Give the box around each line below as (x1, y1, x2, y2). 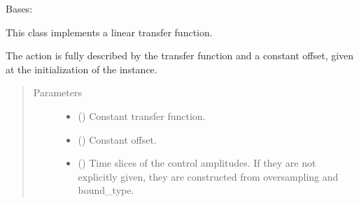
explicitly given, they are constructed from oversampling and (78, 169, 339, 183)
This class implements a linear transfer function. (6, 24, 213, 39)
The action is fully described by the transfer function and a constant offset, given (6, 48, 354, 63)
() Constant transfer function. (78, 108, 206, 123)
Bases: (6, 1, 33, 15)
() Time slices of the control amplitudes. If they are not (78, 156, 316, 170)
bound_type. (78, 183, 134, 197)
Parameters (33, 85, 82, 100)
